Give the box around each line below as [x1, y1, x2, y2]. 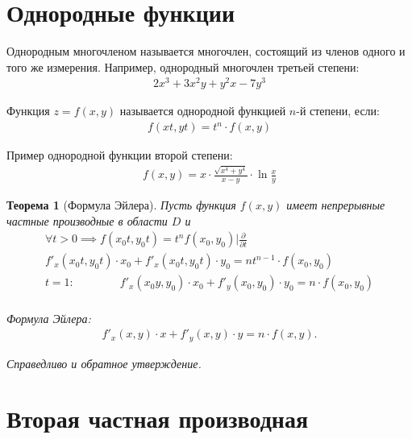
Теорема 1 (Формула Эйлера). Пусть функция [6, 197, 236, 213]
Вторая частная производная [6, 402, 309, 435]
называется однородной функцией [119, 102, 286, 119]
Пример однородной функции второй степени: [6, 147, 233, 164]
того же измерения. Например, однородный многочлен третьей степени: [6, 58, 360, 75]
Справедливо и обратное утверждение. [6, 354, 202, 371]
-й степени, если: [296, 102, 380, 119]
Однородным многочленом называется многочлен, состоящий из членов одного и [6, 43, 406, 60]
